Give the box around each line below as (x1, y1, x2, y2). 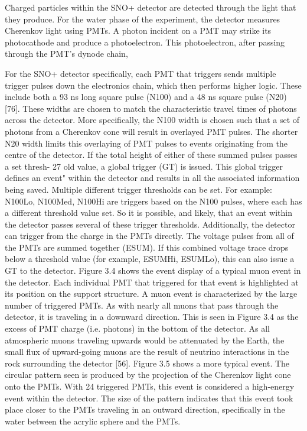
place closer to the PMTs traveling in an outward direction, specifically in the (5, 403, 285, 416)
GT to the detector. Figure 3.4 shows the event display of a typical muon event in (5, 264, 301, 277)
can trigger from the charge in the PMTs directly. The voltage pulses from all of (5, 229, 294, 242)
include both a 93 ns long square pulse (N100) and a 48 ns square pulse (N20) (5, 90, 287, 103)
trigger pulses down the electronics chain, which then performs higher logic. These (5, 79, 302, 91)
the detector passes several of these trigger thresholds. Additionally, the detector (5, 218, 295, 230)
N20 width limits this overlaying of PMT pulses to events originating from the (5, 137, 288, 149)
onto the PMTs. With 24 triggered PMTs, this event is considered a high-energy (5, 380, 295, 392)
